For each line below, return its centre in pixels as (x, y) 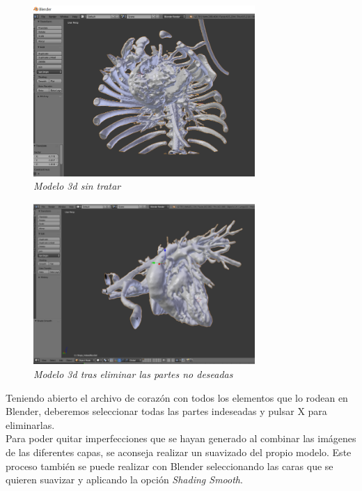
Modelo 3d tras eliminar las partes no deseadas (133, 373)
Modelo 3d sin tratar (77, 186)
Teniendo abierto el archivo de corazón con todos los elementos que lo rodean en (177, 397)
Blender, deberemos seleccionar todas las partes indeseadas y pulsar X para (166, 411)
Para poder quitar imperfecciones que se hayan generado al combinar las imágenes (181, 438)
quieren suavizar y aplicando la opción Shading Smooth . (124, 479)
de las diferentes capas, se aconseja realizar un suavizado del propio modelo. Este (179, 452)
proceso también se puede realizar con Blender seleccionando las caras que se (170, 466)
